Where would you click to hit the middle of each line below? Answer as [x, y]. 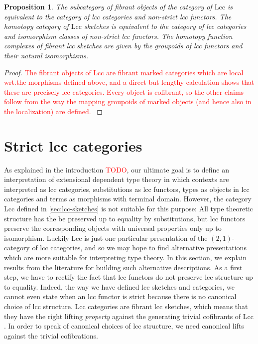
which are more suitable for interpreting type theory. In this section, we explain [125, 257]
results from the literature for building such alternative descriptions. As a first [123, 267]
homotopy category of [36, 26]
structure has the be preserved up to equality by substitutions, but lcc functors [125, 218]
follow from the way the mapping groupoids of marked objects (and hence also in [128, 101]
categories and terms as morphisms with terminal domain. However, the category [128, 199]
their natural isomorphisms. [46, 55]
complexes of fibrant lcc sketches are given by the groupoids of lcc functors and [123, 46]
